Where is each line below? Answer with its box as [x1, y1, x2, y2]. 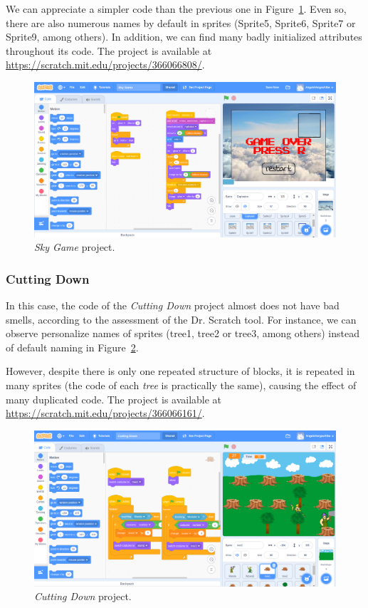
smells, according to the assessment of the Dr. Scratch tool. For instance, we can [6, 311, 357, 326]
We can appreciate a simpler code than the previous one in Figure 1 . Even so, [6, 1, 347, 16]
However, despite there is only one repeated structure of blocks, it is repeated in [6, 364, 355, 378]
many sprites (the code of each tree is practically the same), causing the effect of [6, 377, 357, 392]
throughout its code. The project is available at [6, 43, 212, 58]
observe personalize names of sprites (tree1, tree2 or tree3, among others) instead [6, 326, 360, 341]
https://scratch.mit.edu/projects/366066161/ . [6, 406, 205, 421]
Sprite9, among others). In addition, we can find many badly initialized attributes [6, 29, 362, 44]
